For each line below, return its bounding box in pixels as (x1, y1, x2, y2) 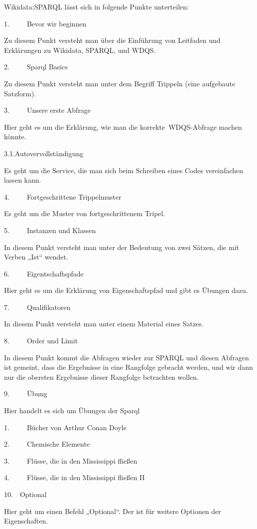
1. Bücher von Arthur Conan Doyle (4, 422, 127, 432)
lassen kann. (4, 175, 41, 185)
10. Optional (4, 489, 47, 499)
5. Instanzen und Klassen (4, 225, 96, 235)
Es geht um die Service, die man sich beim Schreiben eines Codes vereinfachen (4, 165, 244, 175)
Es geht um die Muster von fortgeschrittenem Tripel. (4, 208, 165, 219)
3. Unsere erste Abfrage (4, 105, 91, 115)
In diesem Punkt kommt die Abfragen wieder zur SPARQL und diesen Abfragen (4, 352, 249, 362)
